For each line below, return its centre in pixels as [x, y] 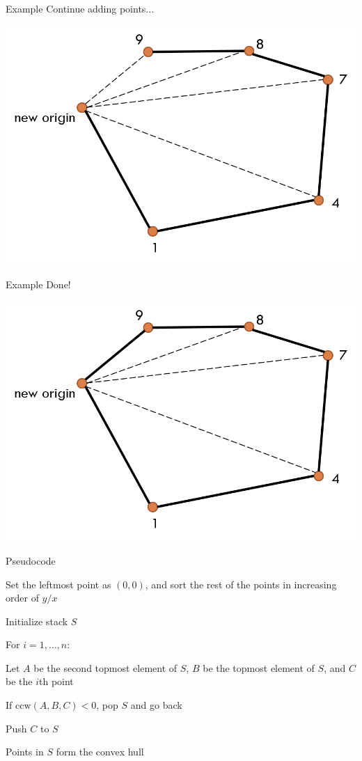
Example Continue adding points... [80, 8]
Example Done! [38, 284]
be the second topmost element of [105, 667]
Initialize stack [37, 621]
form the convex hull [100, 752]
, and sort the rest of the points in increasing [241, 584]
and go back [156, 705]
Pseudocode [31, 560]
